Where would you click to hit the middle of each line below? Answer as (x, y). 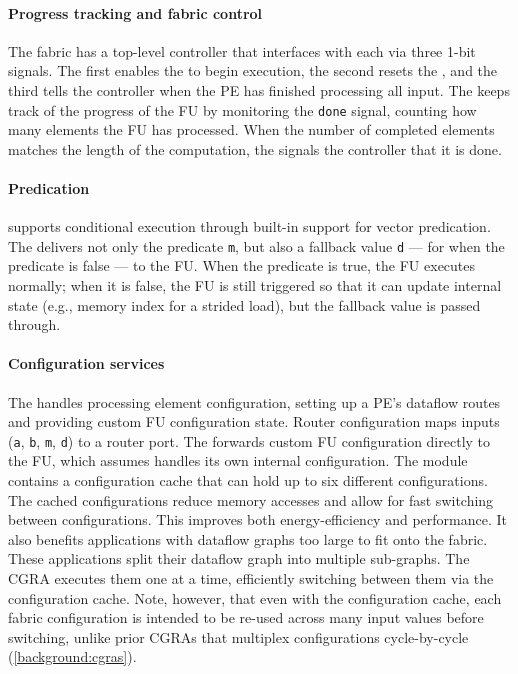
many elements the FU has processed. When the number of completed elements (251, 129)
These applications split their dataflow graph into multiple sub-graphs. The (239, 558)
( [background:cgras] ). (72, 656)
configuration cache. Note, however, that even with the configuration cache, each (255, 597)
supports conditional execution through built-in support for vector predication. (249, 226)
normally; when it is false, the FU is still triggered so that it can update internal (255, 285)
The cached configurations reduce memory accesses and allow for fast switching (251, 499)
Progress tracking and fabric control (135, 12)
